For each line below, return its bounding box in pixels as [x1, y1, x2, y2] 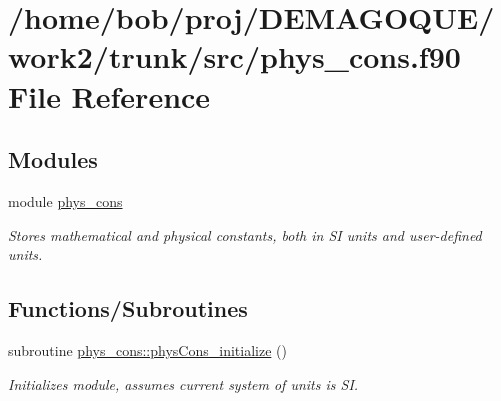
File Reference [8, 75, 211, 116]
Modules [8, 144, 98, 175]
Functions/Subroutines [8, 293, 248, 324]
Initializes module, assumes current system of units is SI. [8, 373, 359, 394]
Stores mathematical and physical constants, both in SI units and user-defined [8, 224, 482, 245]
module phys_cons [8, 190, 123, 211]
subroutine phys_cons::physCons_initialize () [8, 339, 287, 360]
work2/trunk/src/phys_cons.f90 [8, 36, 461, 77]
